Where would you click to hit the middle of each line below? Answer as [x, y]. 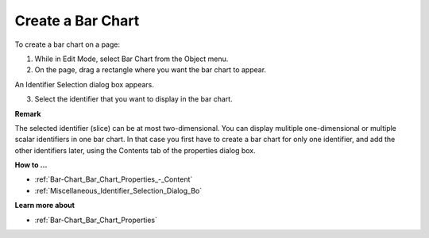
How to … [31, 165]
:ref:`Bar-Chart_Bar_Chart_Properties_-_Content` [114, 179]
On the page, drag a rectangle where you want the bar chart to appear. [150, 70]
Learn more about [45, 205]
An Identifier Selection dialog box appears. [85, 84]
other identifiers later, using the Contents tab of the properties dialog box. [135, 150]
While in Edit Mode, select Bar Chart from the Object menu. [131, 59]
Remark [28, 113]
